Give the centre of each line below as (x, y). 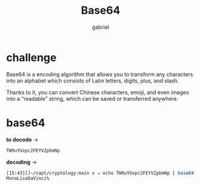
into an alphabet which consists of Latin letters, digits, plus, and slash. (93, 80)
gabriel (101, 27)
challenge (31, 57)
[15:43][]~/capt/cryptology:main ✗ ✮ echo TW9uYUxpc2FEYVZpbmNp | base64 (100, 173)
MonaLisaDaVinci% (28, 178)
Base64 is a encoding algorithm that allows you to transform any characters (100, 74)
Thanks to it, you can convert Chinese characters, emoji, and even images (98, 92)
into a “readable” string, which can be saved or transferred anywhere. (92, 98)
